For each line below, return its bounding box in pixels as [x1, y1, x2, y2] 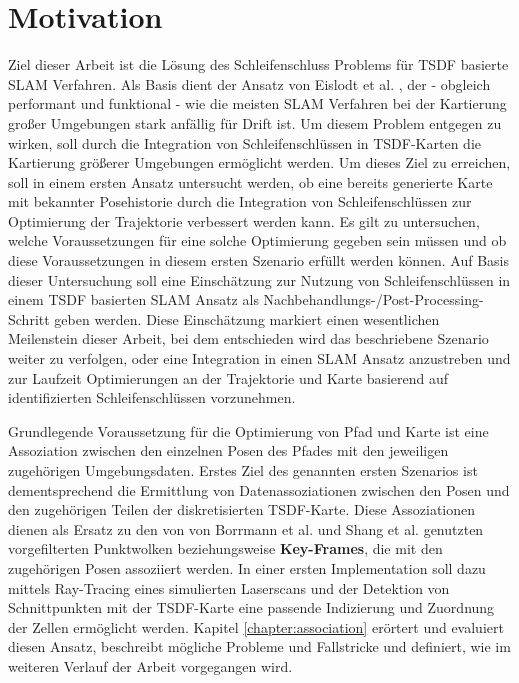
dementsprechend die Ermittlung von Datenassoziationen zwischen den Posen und [8, 479, 510, 500]
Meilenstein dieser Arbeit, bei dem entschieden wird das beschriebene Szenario [8, 328, 489, 349]
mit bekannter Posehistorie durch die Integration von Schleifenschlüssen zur [8, 191, 472, 212]
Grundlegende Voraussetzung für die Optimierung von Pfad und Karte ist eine [8, 420, 489, 441]
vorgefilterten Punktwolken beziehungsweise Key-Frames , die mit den [8, 538, 443, 559]
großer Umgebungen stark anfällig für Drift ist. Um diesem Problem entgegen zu [8, 112, 502, 133]
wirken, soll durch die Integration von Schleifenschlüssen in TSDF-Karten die [8, 132, 481, 153]
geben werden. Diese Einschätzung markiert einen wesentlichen [54, 308, 440, 329]
